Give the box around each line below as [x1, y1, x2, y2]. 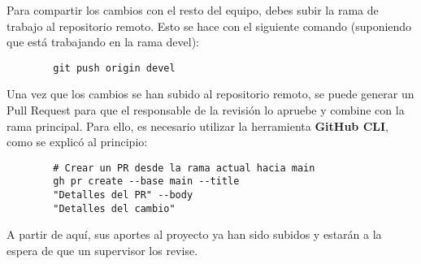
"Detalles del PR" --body [53, 189, 193, 201]
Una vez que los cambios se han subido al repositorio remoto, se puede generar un [7, 85, 414, 102]
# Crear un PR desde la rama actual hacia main [53, 162, 315, 174]
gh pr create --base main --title [53, 175, 240, 188]
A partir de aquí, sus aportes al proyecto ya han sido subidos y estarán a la [7, 226, 382, 243]
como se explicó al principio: [7, 133, 148, 150]
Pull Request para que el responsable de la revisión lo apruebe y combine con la [7, 102, 405, 119]
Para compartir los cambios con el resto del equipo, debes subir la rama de [7, 2, 379, 18]
